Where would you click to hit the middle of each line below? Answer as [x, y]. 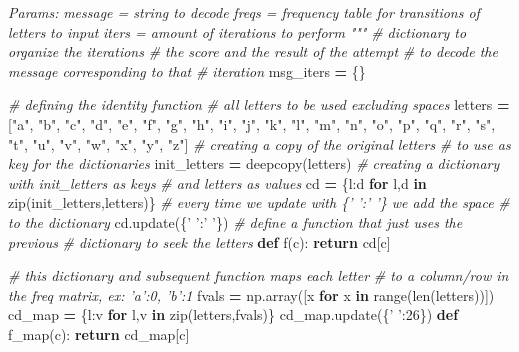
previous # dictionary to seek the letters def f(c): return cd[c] [199, 241]
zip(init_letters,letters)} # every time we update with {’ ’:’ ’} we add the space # [259, 202]
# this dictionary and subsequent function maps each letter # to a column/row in [258, 275]
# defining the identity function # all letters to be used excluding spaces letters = [259, 104]
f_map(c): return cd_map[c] [99, 333]
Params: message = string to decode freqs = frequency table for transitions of [244, 12]
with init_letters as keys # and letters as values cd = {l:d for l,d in [217, 182]
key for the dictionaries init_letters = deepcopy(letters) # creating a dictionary [254, 163]
